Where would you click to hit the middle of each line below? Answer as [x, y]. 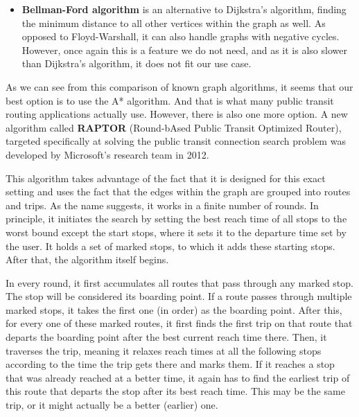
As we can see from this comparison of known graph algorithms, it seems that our [179, 86]
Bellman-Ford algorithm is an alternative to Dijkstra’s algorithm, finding [184, 9]
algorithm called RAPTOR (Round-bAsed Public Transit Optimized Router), [174, 127]
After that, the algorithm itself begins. [87, 259]
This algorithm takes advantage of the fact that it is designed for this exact [166, 178]
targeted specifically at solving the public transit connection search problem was [176, 141]
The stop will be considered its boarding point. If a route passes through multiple [179, 296]
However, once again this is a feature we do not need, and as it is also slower [184, 50]
